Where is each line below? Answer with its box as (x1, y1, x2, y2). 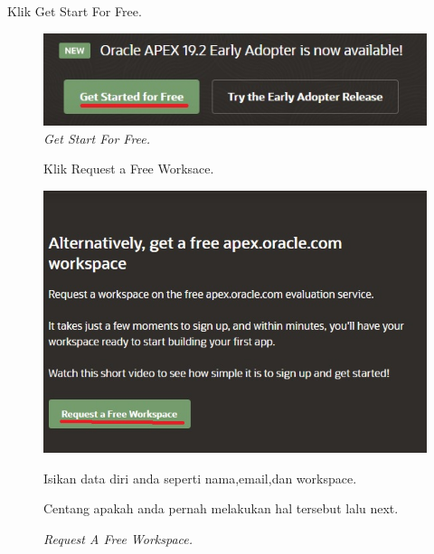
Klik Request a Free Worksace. (43, 159, 214, 178)
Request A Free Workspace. (43, 529, 193, 548)
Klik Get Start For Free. (7, 2, 142, 20)
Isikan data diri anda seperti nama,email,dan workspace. (43, 468, 357, 487)
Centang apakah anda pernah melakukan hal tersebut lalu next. (43, 499, 399, 518)
